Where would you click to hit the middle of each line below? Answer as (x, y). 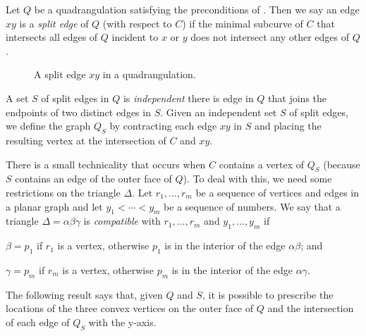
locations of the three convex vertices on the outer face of (130, 308)
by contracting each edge (163, 126)
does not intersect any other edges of (270, 37)
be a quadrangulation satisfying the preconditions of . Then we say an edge (197, 9)
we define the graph (48, 126)
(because (342, 164)
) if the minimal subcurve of (243, 23)
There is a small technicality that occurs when (106, 164)
